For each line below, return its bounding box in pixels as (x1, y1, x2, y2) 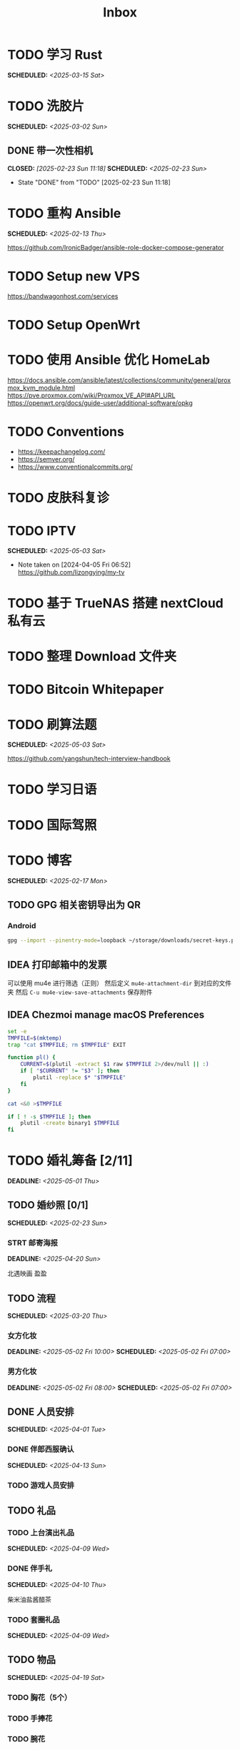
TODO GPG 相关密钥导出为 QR (7, 898, 141, 911)
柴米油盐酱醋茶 (7, 1595, 51, 1604)
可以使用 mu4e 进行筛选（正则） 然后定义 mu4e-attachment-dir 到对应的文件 (7, 978, 232, 987)
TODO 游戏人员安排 (7, 1480, 75, 1490)
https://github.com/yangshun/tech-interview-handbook (7, 755, 171, 763)
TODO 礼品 (7, 1505, 56, 1516)
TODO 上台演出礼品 (7, 1527, 75, 1537)
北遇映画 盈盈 (7, 1269, 47, 1278)
